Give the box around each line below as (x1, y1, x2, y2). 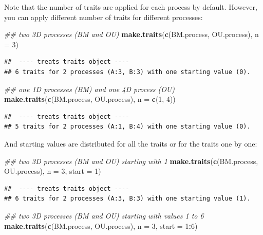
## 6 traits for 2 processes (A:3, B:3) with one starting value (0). (4, 68, 251, 76)
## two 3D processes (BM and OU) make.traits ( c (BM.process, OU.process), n (4, 29, 259, 40)
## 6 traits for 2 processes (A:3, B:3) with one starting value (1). (4, 195, 251, 203)
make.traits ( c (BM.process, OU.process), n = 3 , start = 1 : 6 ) (4, 220, 198, 231)
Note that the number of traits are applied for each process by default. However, (4, 2, 257, 12)
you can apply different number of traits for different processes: (4, 11, 203, 22)
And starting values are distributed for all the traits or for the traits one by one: (4, 138, 257, 149)
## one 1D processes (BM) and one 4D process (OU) (4, 83, 175, 94)
